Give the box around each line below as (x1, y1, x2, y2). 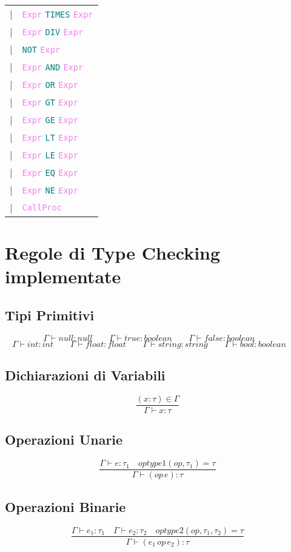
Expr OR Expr (22, 80, 78, 90)
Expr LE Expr (22, 150, 78, 160)
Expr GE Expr (22, 115, 78, 125)
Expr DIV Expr (22, 27, 84, 37)
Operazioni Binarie (5, 497, 126, 516)
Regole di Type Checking (5, 240, 221, 265)
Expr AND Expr (22, 62, 84, 72)
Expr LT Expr (22, 133, 78, 143)
